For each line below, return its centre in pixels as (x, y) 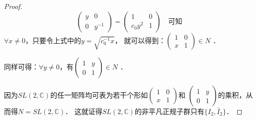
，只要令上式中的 (53, 40)
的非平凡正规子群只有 (169, 111)
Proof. (13, 6)
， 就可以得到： (140, 40)
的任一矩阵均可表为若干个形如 (99, 94)
